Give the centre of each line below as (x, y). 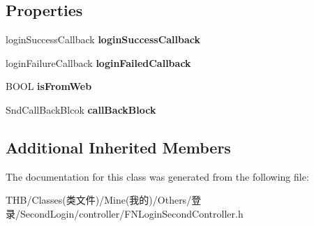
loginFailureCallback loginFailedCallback (98, 62)
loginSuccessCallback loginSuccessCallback (103, 39)
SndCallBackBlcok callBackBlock (81, 109)
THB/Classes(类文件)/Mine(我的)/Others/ (99, 200)
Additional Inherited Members (118, 147)
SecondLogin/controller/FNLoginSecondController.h (132, 213)
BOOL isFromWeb (49, 86)
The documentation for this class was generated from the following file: (157, 176)
